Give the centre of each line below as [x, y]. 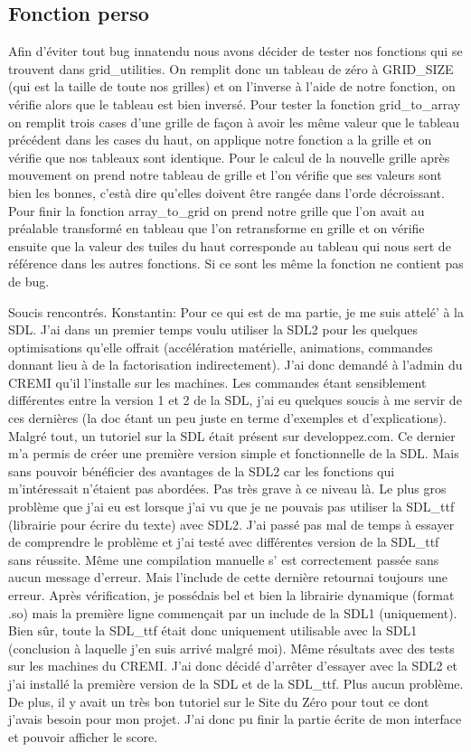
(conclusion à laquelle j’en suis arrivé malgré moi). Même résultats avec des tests [231, 648]
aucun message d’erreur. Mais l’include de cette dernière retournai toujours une [228, 577]
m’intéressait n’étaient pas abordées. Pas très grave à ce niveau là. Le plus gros [227, 489]
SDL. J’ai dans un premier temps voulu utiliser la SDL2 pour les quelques [213, 329]
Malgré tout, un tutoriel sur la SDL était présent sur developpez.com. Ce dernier [232, 435]
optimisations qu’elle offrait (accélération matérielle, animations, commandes [221, 347]
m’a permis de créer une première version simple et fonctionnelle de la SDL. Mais [234, 453]
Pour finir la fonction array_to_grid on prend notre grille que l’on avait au [217, 210]
